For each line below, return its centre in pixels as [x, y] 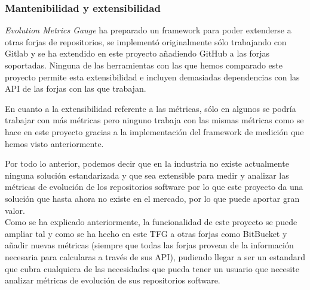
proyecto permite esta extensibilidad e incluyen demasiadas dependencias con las [152, 77]
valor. [15, 210]
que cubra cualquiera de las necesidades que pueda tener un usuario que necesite [152, 268]
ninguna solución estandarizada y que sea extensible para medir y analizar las [147, 175]
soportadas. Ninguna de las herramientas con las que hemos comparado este [144, 65]
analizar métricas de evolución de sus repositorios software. [113, 280]
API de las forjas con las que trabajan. [76, 88]
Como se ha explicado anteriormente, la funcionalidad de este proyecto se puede [151, 222]
